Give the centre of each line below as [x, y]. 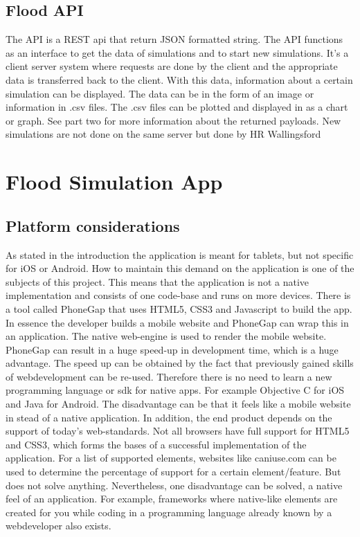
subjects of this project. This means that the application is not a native [157, 281]
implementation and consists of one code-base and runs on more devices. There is [178, 295]
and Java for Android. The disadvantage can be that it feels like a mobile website [178, 404]
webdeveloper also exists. [58, 526]
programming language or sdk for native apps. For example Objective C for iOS [175, 390]
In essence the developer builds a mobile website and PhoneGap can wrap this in [177, 322]
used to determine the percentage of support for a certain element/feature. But [173, 472]
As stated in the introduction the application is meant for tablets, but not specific [180, 254]
